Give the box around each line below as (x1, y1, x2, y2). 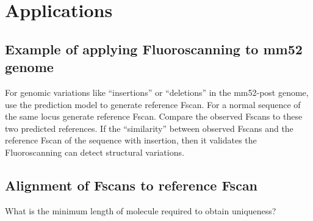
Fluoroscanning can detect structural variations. (5, 145, 184, 158)
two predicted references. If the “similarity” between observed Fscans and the (5, 121, 293, 134)
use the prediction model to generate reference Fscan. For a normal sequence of (5, 98, 301, 111)
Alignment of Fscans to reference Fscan (5, 175, 258, 194)
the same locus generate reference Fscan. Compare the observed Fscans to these (5, 110, 303, 123)
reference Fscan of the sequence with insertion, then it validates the (5, 134, 257, 147)
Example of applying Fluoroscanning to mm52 (5, 39, 303, 58)
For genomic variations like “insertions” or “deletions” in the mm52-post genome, (5, 85, 309, 98)
